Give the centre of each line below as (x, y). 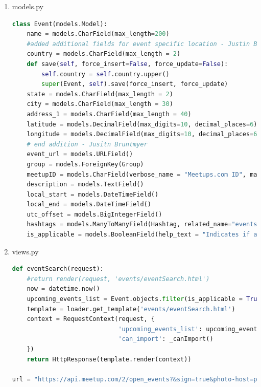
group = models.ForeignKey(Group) (85, 164)
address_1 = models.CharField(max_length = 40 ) (109, 114)
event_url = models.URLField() (80, 154)
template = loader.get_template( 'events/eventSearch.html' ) (131, 309)
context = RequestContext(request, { (91, 319)
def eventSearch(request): (58, 269)
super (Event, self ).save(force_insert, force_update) (135, 84)
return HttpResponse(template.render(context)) (109, 359)
